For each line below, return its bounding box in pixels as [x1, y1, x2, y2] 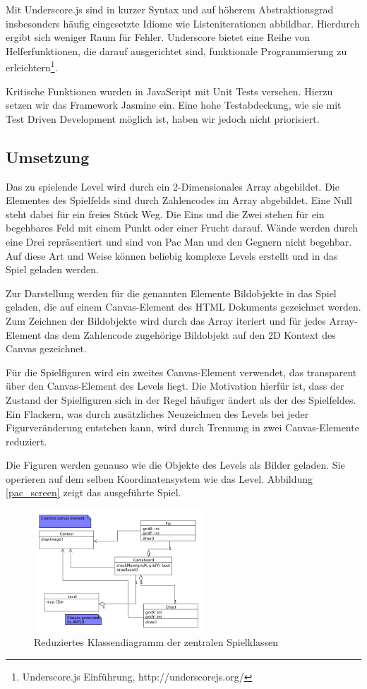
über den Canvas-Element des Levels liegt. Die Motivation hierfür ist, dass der [6, 378, 344, 393]
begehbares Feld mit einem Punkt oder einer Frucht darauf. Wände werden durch [6, 220, 359, 235]
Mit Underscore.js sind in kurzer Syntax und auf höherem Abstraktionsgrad [6, 2, 334, 16]
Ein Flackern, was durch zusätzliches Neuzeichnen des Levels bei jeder [6, 406, 309, 421]
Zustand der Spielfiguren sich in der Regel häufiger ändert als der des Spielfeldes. [6, 392, 356, 407]
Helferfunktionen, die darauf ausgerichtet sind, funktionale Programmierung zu [6, 43, 347, 58]
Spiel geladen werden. [6, 262, 99, 277]
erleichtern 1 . [6, 58, 58, 75]
